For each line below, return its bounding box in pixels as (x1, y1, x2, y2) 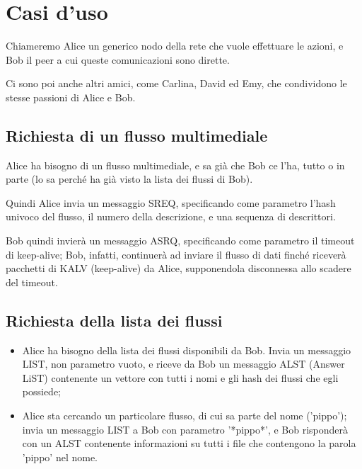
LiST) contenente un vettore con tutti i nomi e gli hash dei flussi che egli (22, 370, 339, 385)
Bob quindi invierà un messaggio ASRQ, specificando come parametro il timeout (6, 233, 355, 248)
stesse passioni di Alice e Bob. (6, 89, 136, 104)
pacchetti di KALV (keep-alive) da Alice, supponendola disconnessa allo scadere (6, 261, 351, 276)
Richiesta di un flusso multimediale (6, 124, 268, 146)
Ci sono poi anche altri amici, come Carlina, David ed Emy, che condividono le (6, 76, 347, 91)
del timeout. (6, 274, 58, 289)
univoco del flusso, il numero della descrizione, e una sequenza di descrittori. (6, 209, 336, 224)
